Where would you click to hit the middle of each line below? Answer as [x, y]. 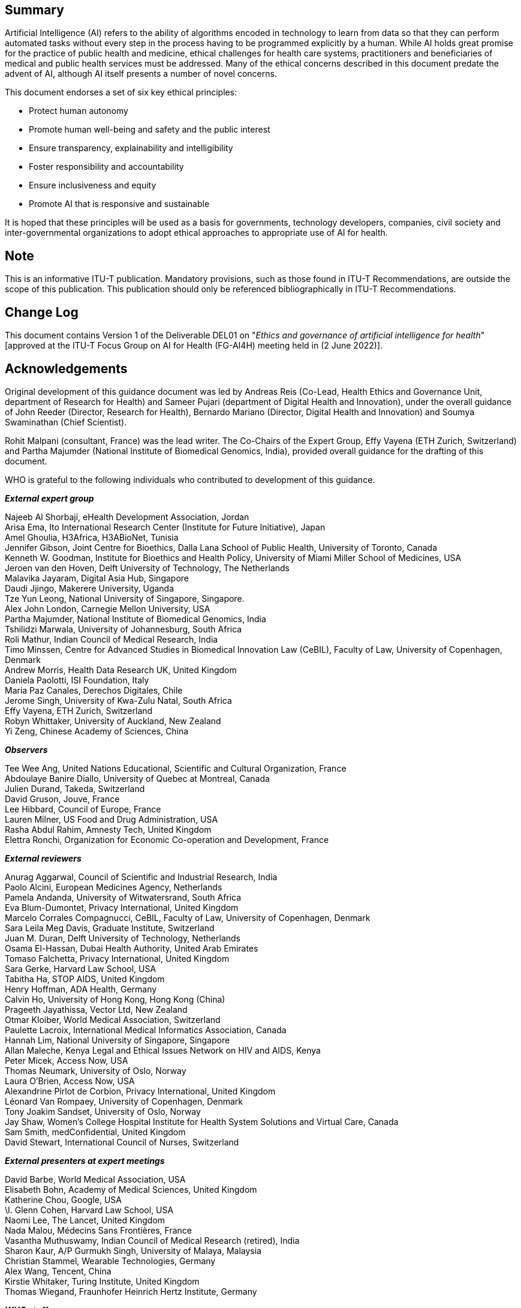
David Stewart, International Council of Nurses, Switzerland [122, 1142]
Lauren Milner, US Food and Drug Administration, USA [112, 819]
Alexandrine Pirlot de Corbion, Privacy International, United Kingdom [140, 1091]
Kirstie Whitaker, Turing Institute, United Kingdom [102, 1281]
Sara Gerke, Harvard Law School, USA [81, 968]
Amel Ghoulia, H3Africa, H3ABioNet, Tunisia [92, 537]
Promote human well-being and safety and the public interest [150, 130]
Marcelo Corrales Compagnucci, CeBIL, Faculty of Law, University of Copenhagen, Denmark [188, 917]
